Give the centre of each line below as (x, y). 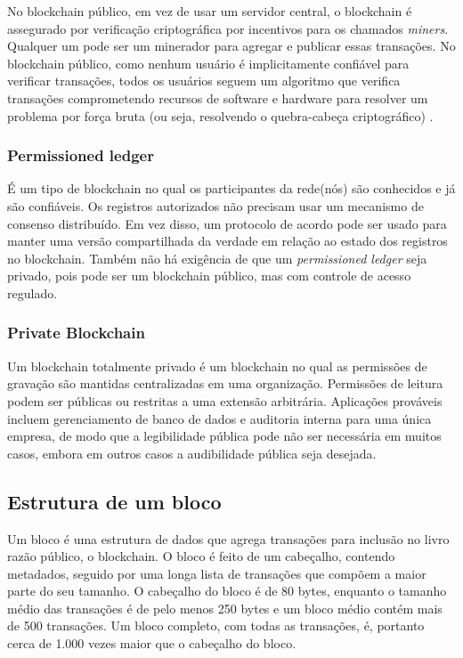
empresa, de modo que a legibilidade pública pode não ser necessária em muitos (224, 436)
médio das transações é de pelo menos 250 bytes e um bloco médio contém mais (225, 608)
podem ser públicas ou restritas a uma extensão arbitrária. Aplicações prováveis (225, 400)
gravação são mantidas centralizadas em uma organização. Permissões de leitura (225, 383)
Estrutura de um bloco (114, 501)
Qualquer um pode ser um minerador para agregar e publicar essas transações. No (231, 46)
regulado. (32, 292)
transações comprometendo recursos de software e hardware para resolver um (218, 97)
